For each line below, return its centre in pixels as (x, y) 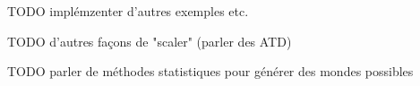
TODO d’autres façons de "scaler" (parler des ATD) (150, 41)
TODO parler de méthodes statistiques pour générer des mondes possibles (210, 71)
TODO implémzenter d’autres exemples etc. (128, 11)
